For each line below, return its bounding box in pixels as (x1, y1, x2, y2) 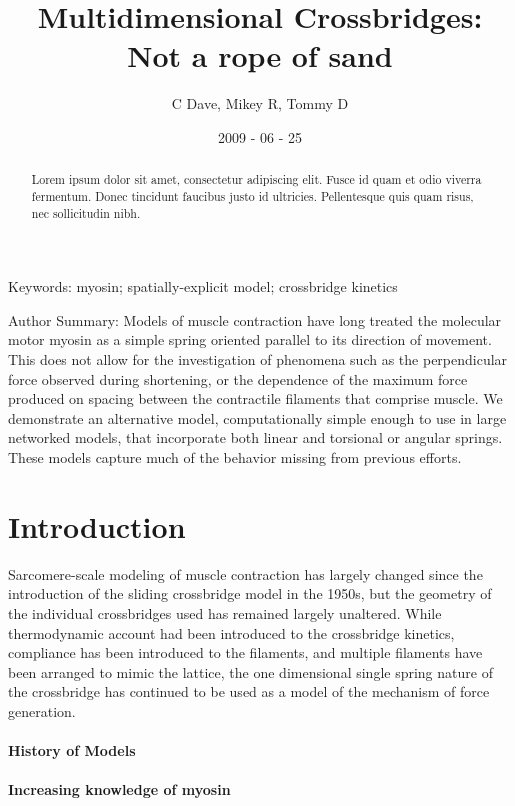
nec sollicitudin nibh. (31, 204, 141, 221)
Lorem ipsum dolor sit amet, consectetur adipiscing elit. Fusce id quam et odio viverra (31, 171, 482, 188)
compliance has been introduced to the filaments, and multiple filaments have (8, 642, 483, 663)
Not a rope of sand (127, 35, 393, 76)
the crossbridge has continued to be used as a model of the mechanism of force (8, 681, 490, 702)
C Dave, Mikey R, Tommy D (171, 93, 349, 114)
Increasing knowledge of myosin (8, 779, 231, 800)
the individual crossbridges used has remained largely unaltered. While (8, 602, 442, 623)
